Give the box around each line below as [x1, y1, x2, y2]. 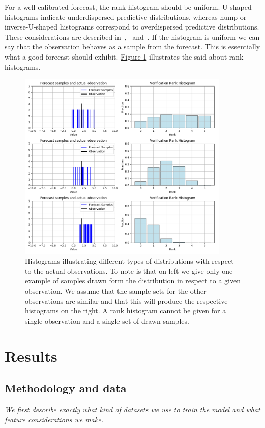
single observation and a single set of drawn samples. [25, 315, 189, 326]
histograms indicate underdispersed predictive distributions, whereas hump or [5, 11, 247, 22]
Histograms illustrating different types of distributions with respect [25, 255, 234, 266]
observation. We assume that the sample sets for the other [25, 285, 207, 296]
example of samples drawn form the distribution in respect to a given [25, 275, 241, 286]
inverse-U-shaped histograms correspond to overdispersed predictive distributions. [5, 21, 259, 32]
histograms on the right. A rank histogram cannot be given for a [25, 305, 226, 316]
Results [5, 345, 57, 366]
